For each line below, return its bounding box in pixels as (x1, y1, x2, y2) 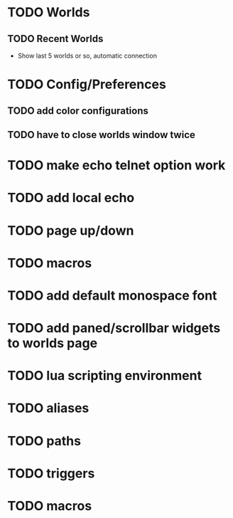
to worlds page (7, 335, 98, 351)
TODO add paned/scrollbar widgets (7, 320, 221, 337)
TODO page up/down (7, 222, 134, 238)
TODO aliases (7, 400, 90, 416)
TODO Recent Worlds (7, 33, 104, 45)
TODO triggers (7, 465, 95, 481)
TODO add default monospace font (7, 287, 217, 303)
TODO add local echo (7, 190, 135, 206)
